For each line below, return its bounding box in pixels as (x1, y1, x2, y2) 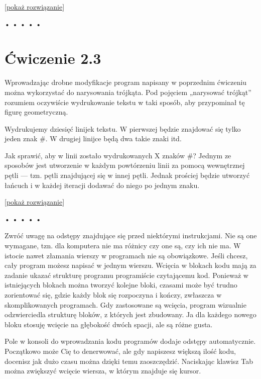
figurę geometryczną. (5, 107, 68, 117)
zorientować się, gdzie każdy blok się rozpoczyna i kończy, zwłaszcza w (5, 290, 222, 300)
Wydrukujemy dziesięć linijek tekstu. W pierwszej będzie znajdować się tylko (5, 123, 241, 134)
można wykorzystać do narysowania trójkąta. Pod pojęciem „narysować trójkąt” (5, 86, 251, 97)
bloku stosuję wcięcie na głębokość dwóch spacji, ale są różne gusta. (5, 319, 213, 329)
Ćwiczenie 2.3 (5, 48, 101, 68)
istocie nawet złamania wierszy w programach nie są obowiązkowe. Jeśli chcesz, (5, 250, 248, 260)
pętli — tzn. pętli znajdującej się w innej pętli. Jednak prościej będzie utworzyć (5, 170, 250, 180)
